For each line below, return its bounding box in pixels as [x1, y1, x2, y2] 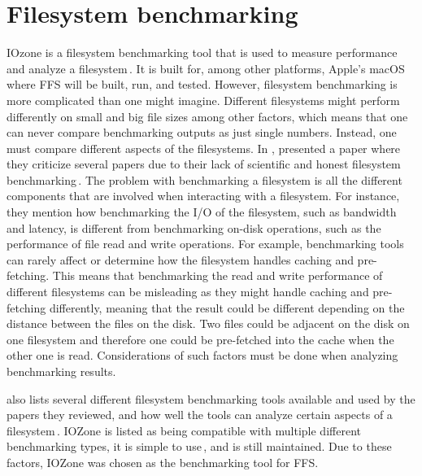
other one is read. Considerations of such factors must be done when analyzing [7, 347, 398, 364]
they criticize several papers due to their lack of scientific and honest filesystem [7, 155, 401, 172]
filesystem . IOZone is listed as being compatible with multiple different [7, 421, 361, 439]
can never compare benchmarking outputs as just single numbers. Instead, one [7, 124, 397, 141]
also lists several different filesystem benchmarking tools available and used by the [7, 390, 415, 407]
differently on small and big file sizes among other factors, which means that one [7, 107, 408, 124]
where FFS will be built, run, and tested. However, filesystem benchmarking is [7, 76, 398, 93]
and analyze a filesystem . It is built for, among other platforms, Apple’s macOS [7, 59, 405, 76]
